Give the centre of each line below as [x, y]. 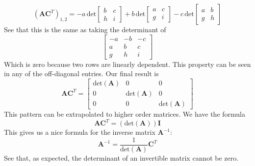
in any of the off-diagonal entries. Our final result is [81, 73]
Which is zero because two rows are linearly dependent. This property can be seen [127, 64]
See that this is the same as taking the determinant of [85, 29]
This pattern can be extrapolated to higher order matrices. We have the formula [125, 114]
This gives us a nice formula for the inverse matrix [80, 132]
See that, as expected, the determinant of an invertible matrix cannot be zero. [121, 157]
